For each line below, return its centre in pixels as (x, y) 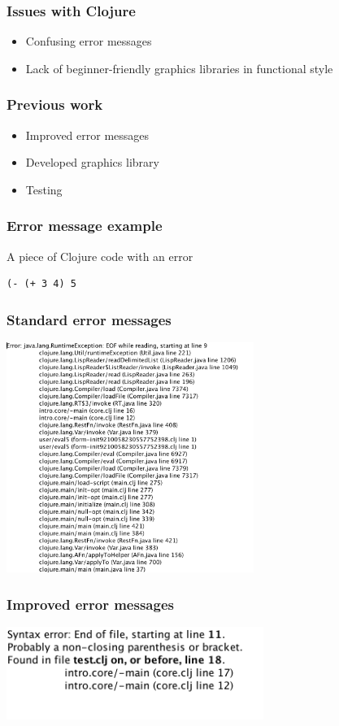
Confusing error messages (89, 41)
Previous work (55, 104)
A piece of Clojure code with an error (100, 256)
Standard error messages (89, 319)
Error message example (85, 226)
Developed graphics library (92, 162)
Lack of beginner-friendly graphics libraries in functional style (179, 68)
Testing (44, 189)
